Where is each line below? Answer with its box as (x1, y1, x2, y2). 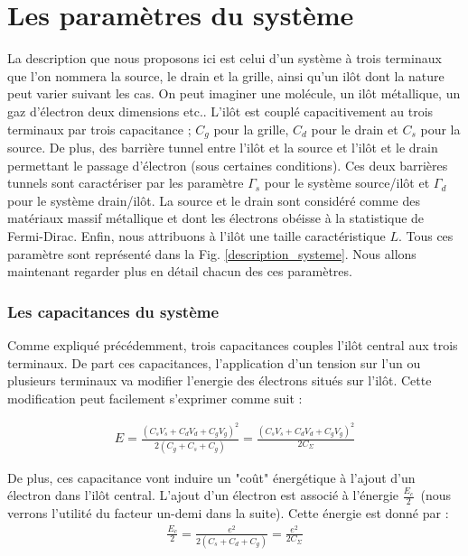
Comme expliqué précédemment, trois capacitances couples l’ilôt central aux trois (7, 335, 458, 354)
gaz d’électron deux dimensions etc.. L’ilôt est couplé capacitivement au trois (7, 101, 434, 120)
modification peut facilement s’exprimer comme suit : (7, 388, 303, 407)
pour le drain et (311, 119, 398, 138)
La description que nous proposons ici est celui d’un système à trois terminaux (7, 49, 442, 68)
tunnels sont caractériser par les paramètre (7, 173, 244, 192)
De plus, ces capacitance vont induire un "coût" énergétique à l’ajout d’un (7, 468, 416, 486)
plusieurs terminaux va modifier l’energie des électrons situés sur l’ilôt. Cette (7, 371, 432, 390)
